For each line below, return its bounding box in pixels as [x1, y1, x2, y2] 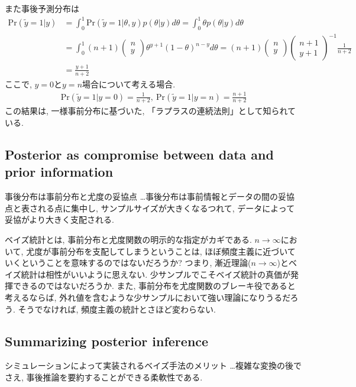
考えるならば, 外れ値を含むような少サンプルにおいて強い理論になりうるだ [5, 291, 290, 303]
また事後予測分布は [5, 2, 79, 14]
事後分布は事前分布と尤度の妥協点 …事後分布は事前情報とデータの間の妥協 [5, 190, 295, 203]
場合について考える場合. [82, 77, 176, 90]
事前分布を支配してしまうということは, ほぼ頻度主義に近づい [51, 245, 287, 257]
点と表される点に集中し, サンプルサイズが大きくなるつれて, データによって [5, 201, 295, 214]
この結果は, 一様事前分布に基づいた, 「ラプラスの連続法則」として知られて [5, 105, 296, 117]
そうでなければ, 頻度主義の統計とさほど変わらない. [18, 303, 216, 315]
